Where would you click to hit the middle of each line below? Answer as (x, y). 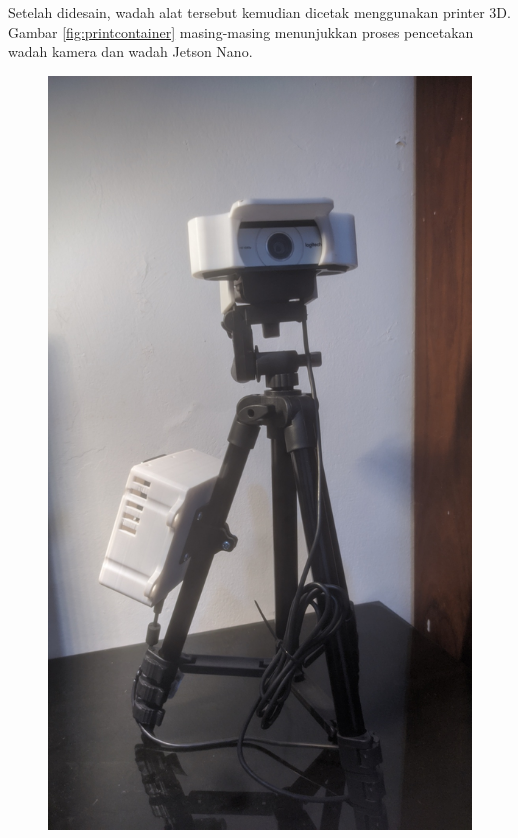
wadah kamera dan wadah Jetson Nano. (130, 51)
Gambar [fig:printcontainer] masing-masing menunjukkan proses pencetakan (241, 31)
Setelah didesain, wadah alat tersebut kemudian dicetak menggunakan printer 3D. (259, 12)
